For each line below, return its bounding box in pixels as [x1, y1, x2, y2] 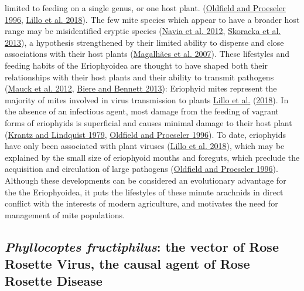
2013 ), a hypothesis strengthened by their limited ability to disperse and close [5, 36, 284, 48]
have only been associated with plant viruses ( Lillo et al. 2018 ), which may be [5, 140, 285, 152]
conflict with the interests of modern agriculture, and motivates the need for [5, 197, 278, 209]
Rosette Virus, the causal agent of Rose [5, 255, 250, 273]
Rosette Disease [5, 272, 103, 290]
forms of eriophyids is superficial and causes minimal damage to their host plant [5, 116, 292, 128]
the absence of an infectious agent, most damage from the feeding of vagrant [5, 105, 279, 117]
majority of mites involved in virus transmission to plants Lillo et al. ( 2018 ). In [5, 93, 289, 106]
